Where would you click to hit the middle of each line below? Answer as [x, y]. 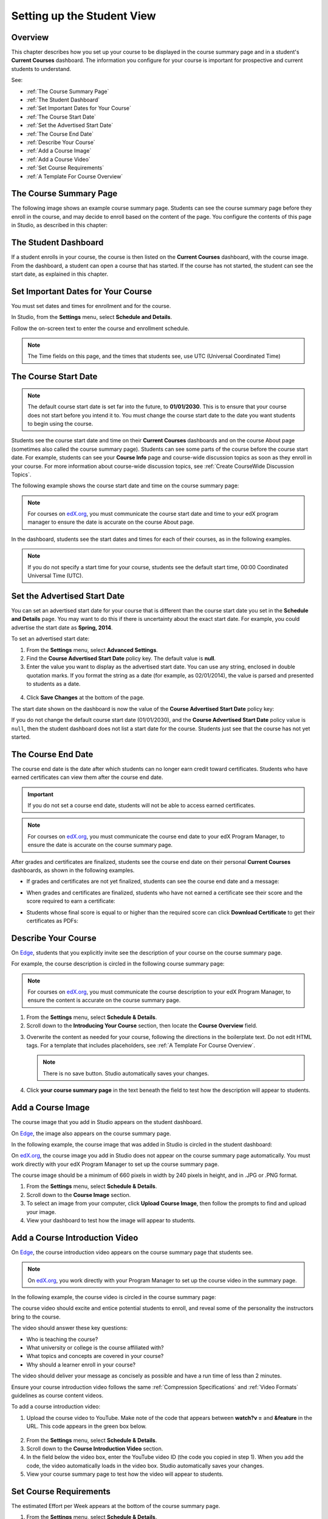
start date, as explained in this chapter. [60, 274]
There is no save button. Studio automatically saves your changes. [126, 1073]
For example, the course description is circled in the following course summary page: [118, 964]
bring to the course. [36, 1317]
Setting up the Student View [84, 16]
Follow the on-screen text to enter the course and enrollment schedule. [100, 328]
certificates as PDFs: [53, 921]
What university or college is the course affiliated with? [95, 1348]
